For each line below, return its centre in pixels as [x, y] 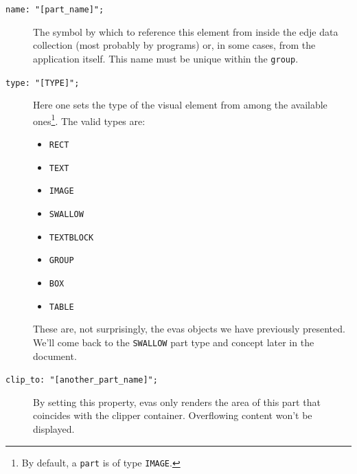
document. [55, 355]
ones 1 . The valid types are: [89, 120]
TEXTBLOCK [71, 237]
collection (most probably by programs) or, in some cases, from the [174, 45]
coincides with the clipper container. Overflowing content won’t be [173, 415]
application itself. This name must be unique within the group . [166, 58]
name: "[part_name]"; [55, 10]
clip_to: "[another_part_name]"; [82, 380]
